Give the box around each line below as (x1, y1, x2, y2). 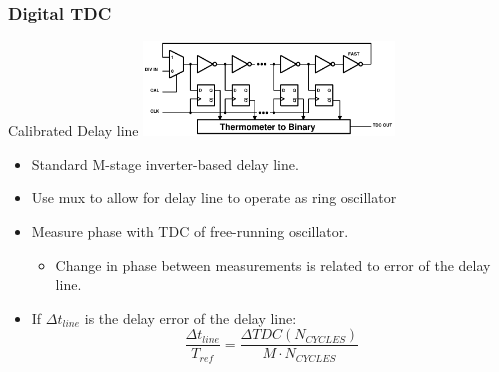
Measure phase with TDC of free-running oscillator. (31, 221, 349, 242)
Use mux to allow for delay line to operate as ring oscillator (31, 187, 397, 208)
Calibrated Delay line (8, 120, 139, 141)
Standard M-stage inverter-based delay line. (31, 153, 299, 174)
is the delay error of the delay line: (84, 307, 297, 328)
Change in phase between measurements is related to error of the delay (55, 254, 491, 275)
